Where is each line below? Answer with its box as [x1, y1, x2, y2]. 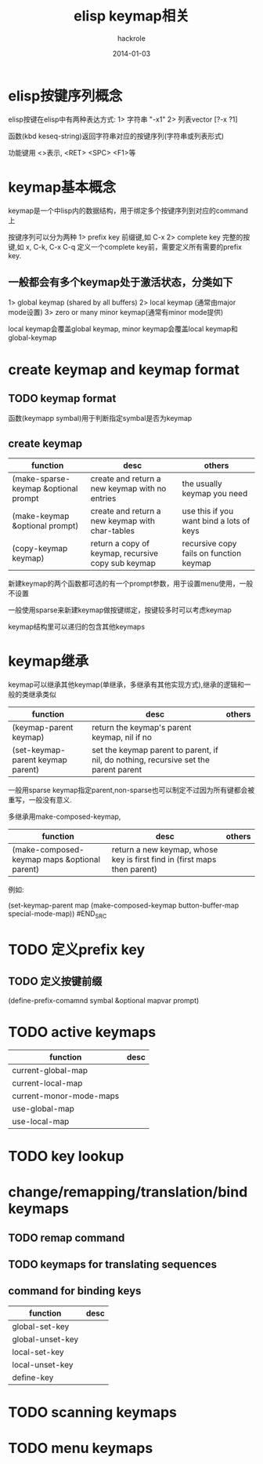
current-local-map [12, 1077, 83, 1088]
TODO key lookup [8, 1148, 124, 1166]
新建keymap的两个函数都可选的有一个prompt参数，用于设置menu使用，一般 [8, 579, 254, 589]
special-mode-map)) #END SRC [8, 909, 107, 920]
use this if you [182, 506, 234, 517]
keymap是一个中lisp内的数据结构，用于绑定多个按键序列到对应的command [8, 206, 249, 215]
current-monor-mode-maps [12, 1090, 120, 1101]
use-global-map [12, 1103, 74, 1114]
